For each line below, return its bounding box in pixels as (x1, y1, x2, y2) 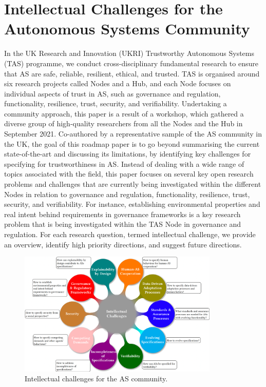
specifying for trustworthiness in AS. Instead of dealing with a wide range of (4, 158, 244, 169)
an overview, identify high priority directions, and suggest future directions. (4, 239, 242, 249)
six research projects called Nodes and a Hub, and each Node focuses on (4, 78, 231, 89)
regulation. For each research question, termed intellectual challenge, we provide (4, 229, 256, 239)
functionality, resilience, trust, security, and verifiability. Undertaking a (4, 98, 227, 109)
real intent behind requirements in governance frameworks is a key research (4, 208, 241, 219)
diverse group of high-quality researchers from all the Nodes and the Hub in (4, 118, 243, 129)
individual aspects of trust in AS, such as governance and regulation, (4, 88, 221, 99)
